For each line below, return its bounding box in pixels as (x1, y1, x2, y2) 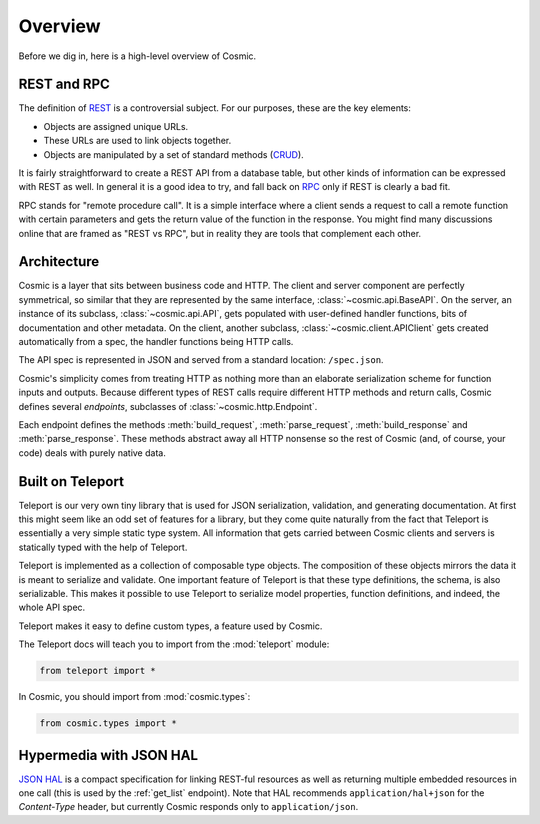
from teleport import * (39, 665, 157, 677)
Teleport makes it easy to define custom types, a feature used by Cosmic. (18, 620, 323, 632)
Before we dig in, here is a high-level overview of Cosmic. (18, 50, 257, 62)
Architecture (18, 253, 100, 270)
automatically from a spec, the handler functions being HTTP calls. (18, 336, 294, 348)
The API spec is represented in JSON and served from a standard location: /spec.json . (18, 354, 384, 366)
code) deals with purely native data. (18, 446, 167, 459)
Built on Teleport (18, 473, 125, 490)
